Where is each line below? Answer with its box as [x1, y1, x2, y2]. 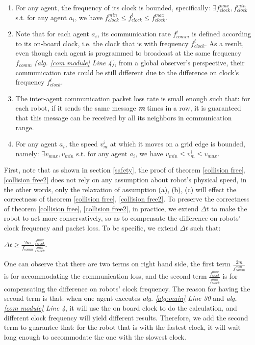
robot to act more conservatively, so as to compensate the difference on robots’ [4, 213, 241, 223]
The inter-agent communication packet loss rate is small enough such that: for [15, 93, 250, 103]
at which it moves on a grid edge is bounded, [110, 139, 245, 149]
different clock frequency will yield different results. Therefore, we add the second [4, 312, 248, 322]
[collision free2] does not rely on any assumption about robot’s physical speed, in [4, 174, 247, 184]
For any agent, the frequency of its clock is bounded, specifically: [15, 2, 210, 12]
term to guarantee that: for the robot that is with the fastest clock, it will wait [4, 322, 241, 332]
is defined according [192, 29, 251, 39]
